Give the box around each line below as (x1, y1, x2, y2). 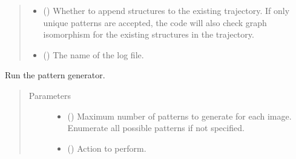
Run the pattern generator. (5, 69, 105, 81)
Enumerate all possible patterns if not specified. (67, 121, 245, 134)
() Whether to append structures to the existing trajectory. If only (43, 4, 290, 16)
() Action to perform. (67, 141, 146, 154)
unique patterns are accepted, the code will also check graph (43, 16, 267, 29)
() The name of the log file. (43, 48, 144, 61)
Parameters (28, 89, 71, 101)
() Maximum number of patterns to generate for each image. (67, 109, 292, 122)
